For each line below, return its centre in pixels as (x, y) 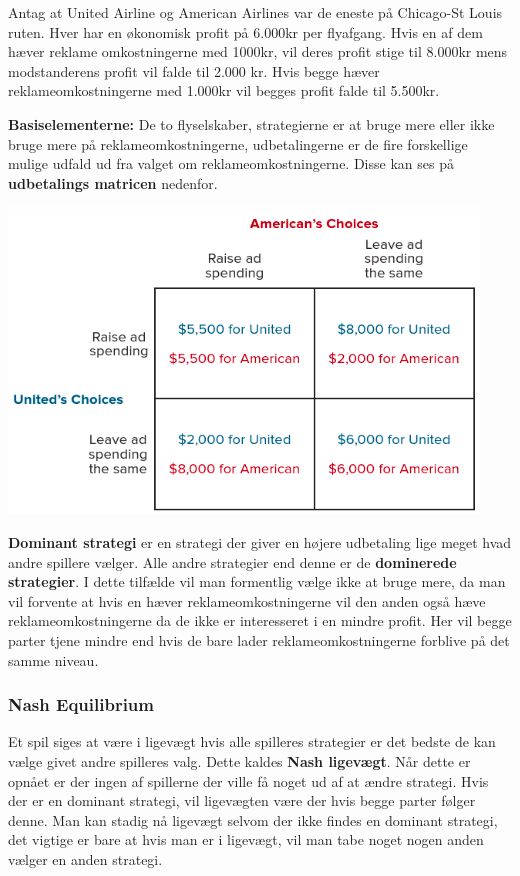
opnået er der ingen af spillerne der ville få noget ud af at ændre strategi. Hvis (248, 780)
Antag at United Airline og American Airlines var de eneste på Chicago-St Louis (255, 12)
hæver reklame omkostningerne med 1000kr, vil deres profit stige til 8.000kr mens (258, 51)
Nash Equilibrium (81, 704)
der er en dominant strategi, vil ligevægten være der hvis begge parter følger (242, 800)
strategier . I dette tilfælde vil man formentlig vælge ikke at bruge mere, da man (257, 581)
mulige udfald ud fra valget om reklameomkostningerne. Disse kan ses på (231, 163)
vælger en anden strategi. (85, 858)
